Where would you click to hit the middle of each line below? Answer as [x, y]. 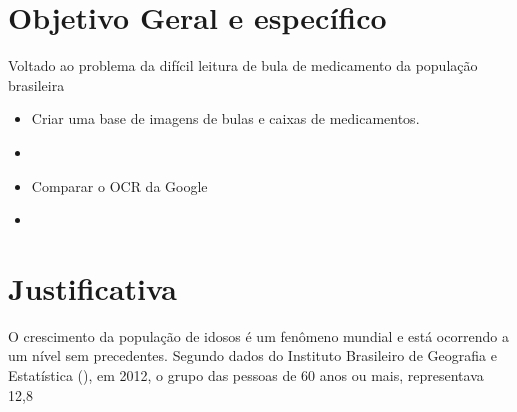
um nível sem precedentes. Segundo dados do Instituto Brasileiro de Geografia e [252, 355]
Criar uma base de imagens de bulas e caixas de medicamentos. [225, 118]
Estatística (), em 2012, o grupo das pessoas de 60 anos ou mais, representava [246, 375]
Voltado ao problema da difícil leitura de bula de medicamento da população [243, 65]
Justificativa [92, 287]
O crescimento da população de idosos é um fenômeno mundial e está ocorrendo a [258, 335]
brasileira [36, 84]
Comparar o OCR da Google [119, 185]
